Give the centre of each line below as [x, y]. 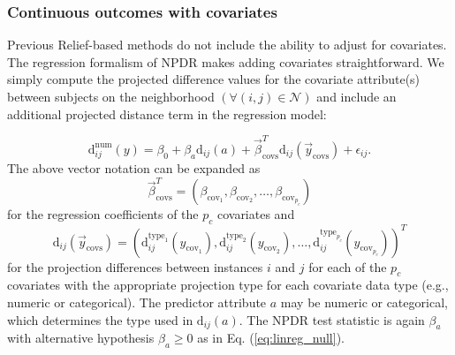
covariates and [256, 214]
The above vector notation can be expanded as [134, 167]
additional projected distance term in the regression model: [167, 113]
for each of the [348, 266]
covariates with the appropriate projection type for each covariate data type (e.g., [228, 285]
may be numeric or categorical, [364, 302]
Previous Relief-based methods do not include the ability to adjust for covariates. [227, 45]
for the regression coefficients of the [103, 214]
